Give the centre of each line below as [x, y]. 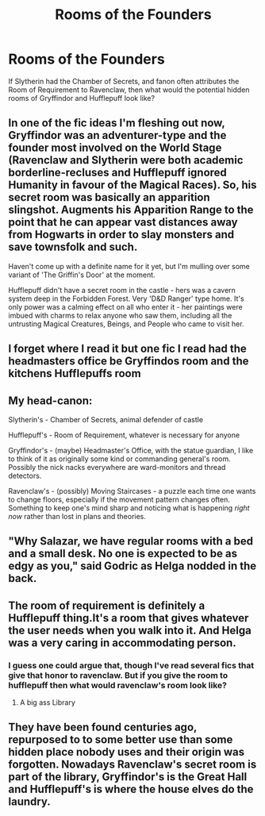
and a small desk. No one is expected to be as [123, 554]
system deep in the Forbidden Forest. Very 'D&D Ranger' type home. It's [126, 298]
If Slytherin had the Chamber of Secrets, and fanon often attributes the [124, 81]
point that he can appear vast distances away [123, 223]
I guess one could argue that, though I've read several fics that [131, 665]
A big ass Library [47, 702]
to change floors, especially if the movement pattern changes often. [119, 499]
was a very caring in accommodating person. [122, 643]
